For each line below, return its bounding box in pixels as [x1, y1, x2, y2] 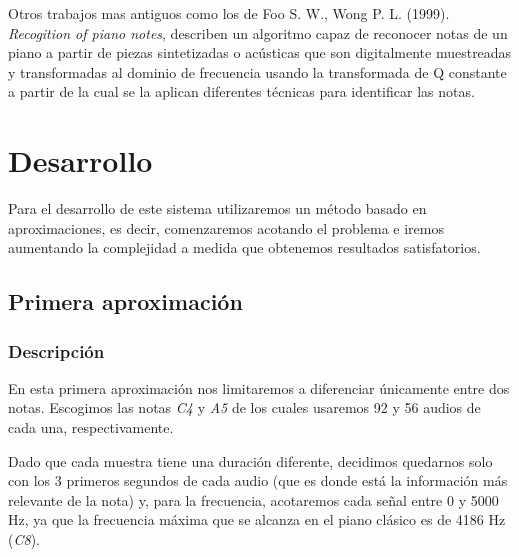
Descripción [8, 338, 105, 363]
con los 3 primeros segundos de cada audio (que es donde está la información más [8, 470, 508, 491]
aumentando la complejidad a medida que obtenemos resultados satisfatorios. [8, 237, 481, 258]
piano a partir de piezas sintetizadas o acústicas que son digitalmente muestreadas [8, 42, 512, 63]
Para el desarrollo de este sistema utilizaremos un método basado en [8, 198, 427, 219]
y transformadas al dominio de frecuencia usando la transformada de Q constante [8, 61, 507, 82]
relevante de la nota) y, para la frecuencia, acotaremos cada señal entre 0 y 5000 [8, 489, 499, 510]
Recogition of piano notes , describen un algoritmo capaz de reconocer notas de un [8, 22, 508, 43]
